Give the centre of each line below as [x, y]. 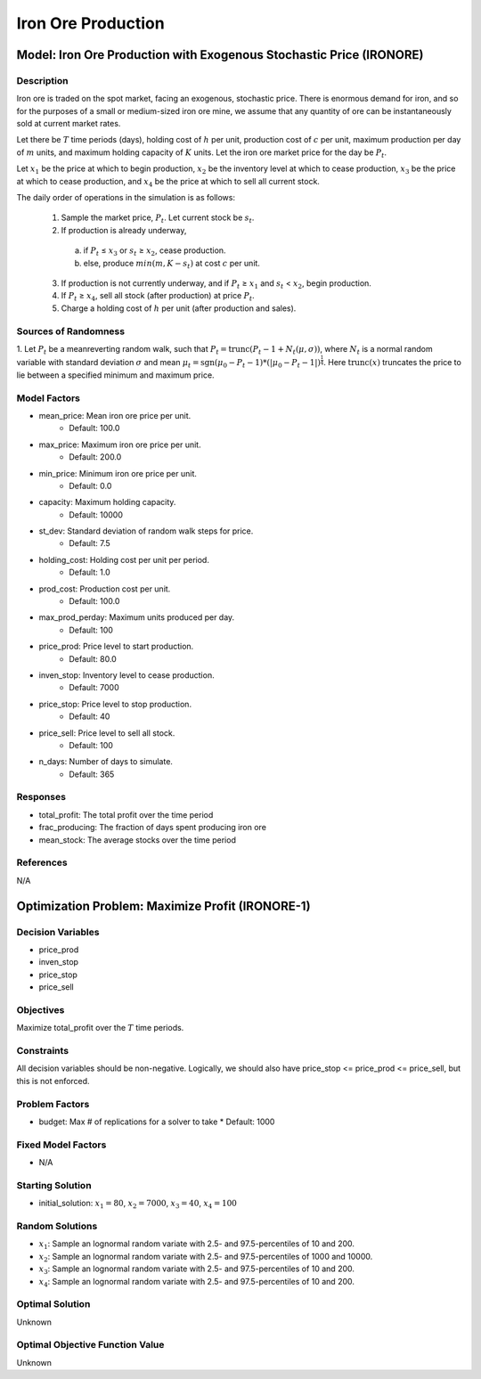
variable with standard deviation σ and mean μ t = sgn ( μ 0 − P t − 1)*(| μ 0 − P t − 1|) [168, 363]
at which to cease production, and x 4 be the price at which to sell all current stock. [168, 182]
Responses [41, 797]
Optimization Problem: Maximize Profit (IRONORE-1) [163, 906]
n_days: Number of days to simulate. [106, 762]
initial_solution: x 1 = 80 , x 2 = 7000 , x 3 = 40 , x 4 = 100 [138, 1204]
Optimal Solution [53, 1304]
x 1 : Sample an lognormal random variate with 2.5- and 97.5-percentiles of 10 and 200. [197, 1245]
